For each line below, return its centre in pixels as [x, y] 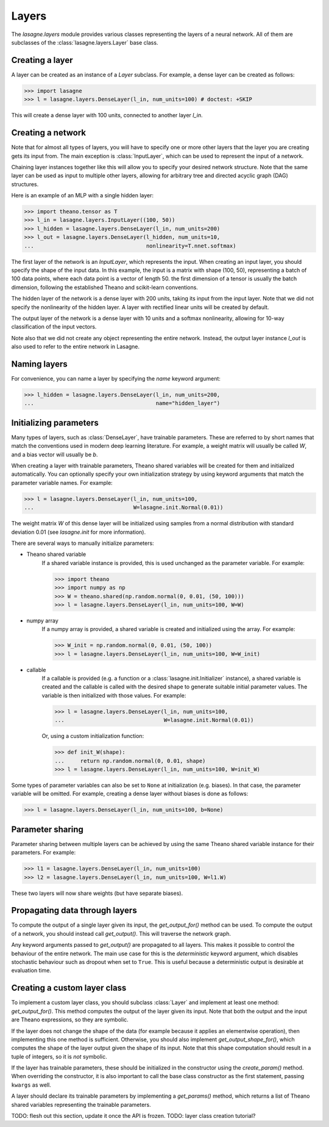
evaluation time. [31, 971]
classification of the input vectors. [54, 327]
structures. [25, 184]
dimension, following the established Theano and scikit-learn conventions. [104, 287]
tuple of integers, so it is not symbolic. [59, 1056]
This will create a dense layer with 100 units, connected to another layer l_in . [107, 115]
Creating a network [49, 133]
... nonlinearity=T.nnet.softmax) [130, 246]
